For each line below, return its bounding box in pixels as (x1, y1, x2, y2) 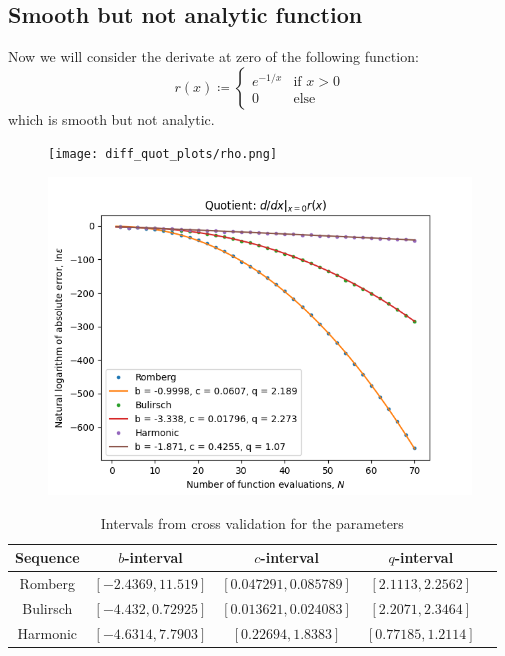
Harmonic (17, 622, 78, 643)
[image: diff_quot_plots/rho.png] (48, 147, 278, 162)
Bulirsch (22, 597, 73, 618)
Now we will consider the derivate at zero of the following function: (8, 46, 419, 67)
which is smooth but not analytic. (8, 108, 215, 129)
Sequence (15, 547, 80, 568)
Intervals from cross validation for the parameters (100, 512, 404, 533)
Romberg (19, 573, 76, 594)
